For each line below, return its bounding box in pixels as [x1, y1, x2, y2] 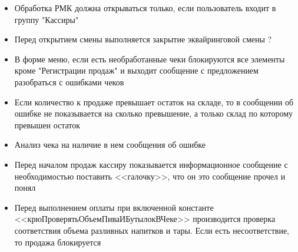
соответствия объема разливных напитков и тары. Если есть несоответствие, [14, 224, 289, 236]
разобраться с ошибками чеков [14, 75, 124, 88]
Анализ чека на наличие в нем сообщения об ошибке [14, 138, 206, 151]
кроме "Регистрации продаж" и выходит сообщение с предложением [14, 64, 259, 77]
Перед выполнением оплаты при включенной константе [14, 201, 214, 213]
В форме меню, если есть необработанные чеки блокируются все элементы [14, 52, 285, 65]
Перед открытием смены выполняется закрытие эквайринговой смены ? [14, 33, 272, 45]
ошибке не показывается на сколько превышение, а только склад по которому [14, 107, 293, 120]
